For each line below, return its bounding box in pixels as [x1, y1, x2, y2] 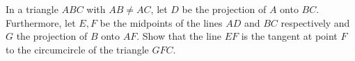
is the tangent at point [241, 29, 338, 43]
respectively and [281, 15, 350, 29]
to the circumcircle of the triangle [6, 42, 149, 56]
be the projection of [182, 2, 267, 16]
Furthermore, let [6, 15, 76, 29]
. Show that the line [136, 29, 221, 43]
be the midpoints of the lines [100, 15, 223, 29]
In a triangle [6, 2, 58, 16]
